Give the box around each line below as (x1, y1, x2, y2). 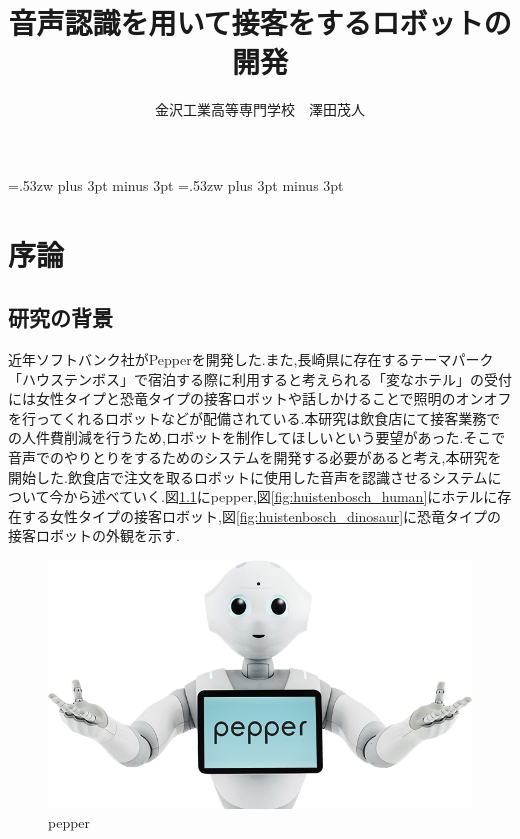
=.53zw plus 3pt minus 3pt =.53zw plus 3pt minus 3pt (8, 174, 344, 195)
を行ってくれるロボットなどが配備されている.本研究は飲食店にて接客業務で (8, 407, 501, 428)
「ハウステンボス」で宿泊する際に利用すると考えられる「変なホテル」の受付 (8, 368, 512, 389)
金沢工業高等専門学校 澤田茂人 (155, 99, 365, 120)
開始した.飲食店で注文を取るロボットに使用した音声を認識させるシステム (8, 466, 488, 487)
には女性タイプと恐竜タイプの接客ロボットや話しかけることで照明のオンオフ (8, 388, 512, 409)
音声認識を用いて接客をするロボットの (8, 2, 512, 43)
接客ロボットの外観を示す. (8, 525, 180, 546)
